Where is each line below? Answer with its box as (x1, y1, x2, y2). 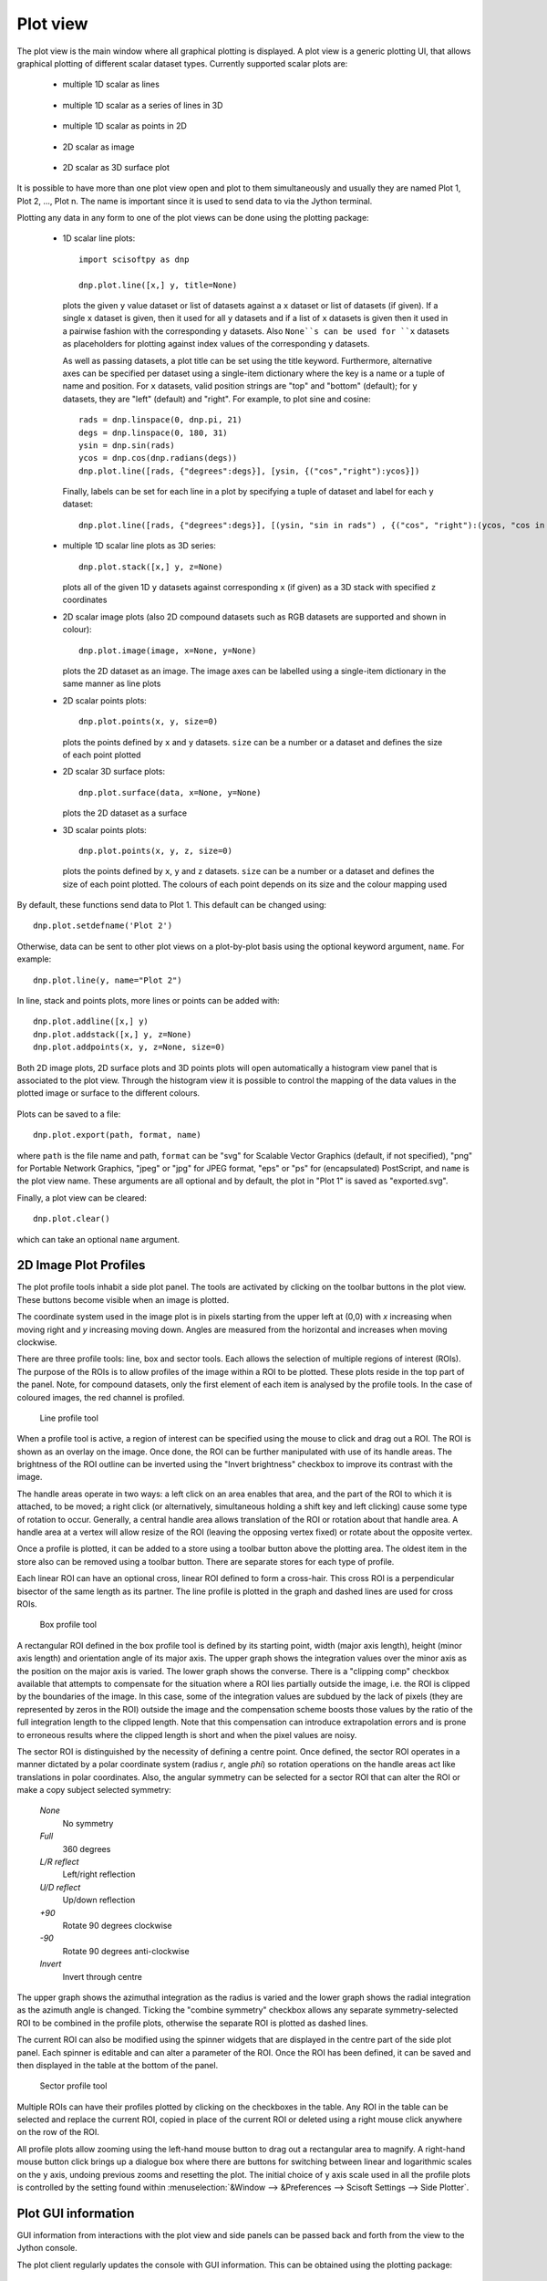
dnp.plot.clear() (33, 1213, 110, 1224)
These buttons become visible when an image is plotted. (16, 1294, 230, 1305)
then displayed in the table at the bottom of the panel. (16, 2059, 219, 2070)
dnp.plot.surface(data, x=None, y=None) (78, 787, 262, 797)
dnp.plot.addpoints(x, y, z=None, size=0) (33, 1042, 226, 1053)
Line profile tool (39, 1412, 99, 1423)
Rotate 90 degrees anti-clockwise (62, 1945, 191, 1956)
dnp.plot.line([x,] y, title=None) (78, 279, 238, 290)
